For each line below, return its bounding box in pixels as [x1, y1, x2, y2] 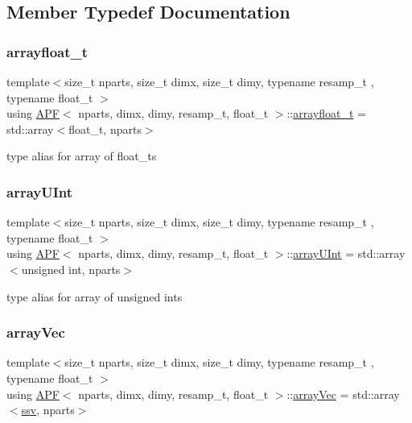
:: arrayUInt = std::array [286, 245, 406, 262]
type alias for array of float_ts [6, 147, 157, 164]
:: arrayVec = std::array [286, 385, 400, 402]
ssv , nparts [21, 401, 75, 418]
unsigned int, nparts [21, 260, 121, 277]
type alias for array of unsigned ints [6, 288, 183, 305]
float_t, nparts [68, 120, 142, 137]
